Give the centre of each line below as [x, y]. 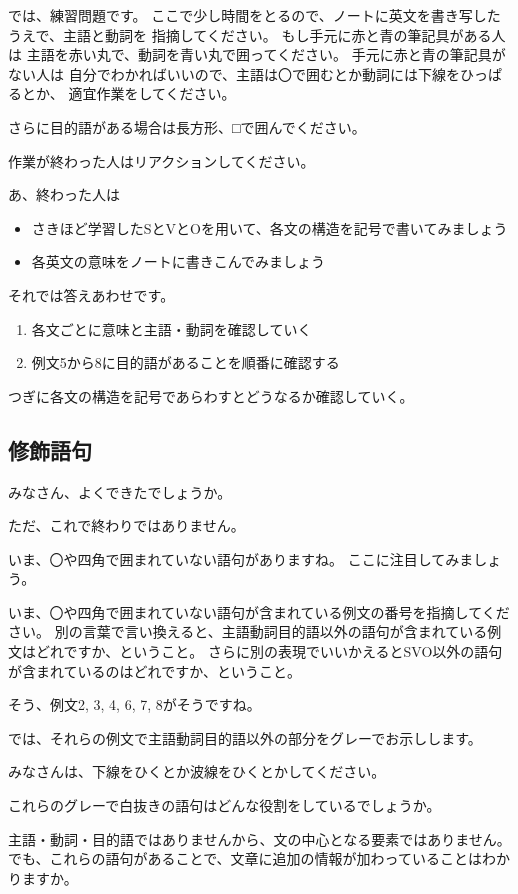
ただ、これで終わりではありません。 [126, 525]
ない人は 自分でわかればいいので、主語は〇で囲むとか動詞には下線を [234, 73]
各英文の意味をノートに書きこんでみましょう [178, 261]
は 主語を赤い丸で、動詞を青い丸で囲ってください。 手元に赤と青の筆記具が [257, 54]
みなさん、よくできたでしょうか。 [120, 491]
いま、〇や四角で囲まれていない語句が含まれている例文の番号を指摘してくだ [259, 611]
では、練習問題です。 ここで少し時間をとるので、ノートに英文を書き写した [254, 15]
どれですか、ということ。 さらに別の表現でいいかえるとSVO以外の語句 [269, 651]
